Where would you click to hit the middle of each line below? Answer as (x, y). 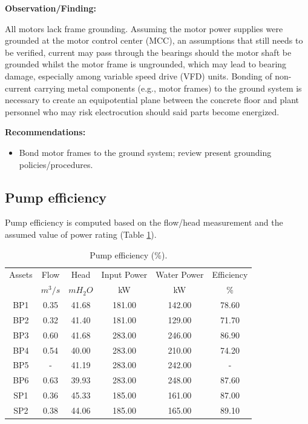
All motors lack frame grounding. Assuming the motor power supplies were (144, 28)
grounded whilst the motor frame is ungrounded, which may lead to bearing (146, 64)
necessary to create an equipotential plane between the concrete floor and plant (152, 100)
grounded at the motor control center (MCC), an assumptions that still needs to (154, 40)
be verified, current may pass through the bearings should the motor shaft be (148, 52)
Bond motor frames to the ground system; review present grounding (145, 152)
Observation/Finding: (51, 8)
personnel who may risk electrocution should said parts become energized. (142, 111)
